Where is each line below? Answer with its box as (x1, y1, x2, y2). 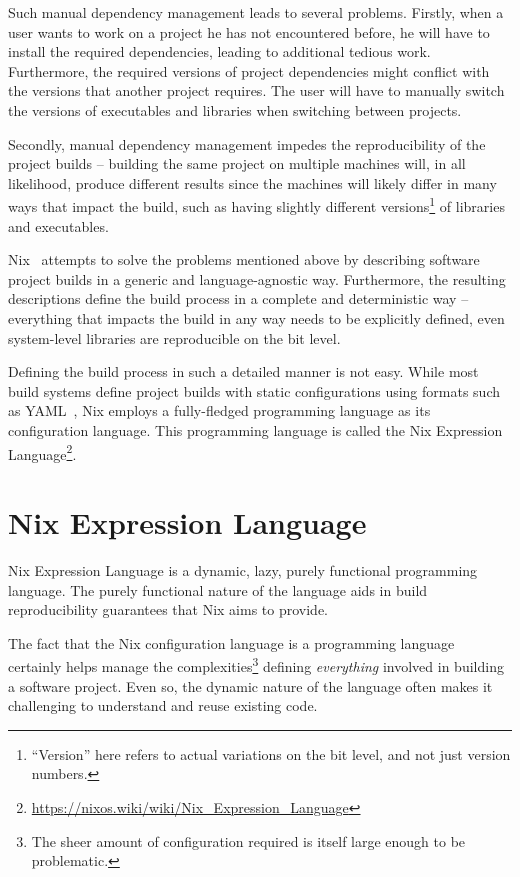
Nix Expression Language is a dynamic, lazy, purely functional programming (8, 559, 478, 580)
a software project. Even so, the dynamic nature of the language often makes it (8, 675, 493, 696)
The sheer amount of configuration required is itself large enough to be (31, 830, 466, 851)
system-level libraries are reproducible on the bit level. (8, 327, 341, 348)
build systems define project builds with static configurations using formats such (8, 380, 500, 401)
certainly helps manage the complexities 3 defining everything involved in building (8, 653, 504, 676)
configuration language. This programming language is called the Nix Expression (8, 419, 503, 440)
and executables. (8, 215, 109, 236)
